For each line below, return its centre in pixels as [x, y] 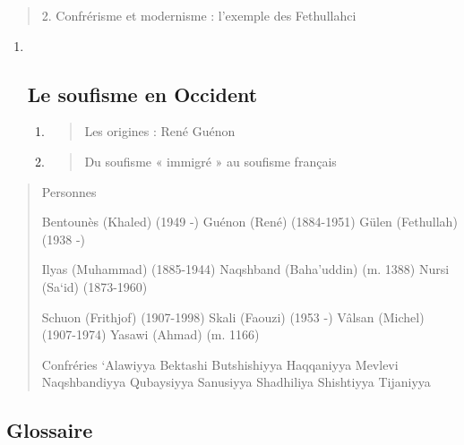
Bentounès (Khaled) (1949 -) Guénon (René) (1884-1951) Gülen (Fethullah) [249, 222]
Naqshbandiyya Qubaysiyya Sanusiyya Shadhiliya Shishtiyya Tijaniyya [236, 382]
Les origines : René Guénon [160, 131]
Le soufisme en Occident [142, 94]
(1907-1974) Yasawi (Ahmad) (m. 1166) [150, 334]
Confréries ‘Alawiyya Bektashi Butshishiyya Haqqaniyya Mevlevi [220, 364]
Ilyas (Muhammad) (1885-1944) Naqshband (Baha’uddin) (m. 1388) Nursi [245, 269]
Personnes [69, 191]
